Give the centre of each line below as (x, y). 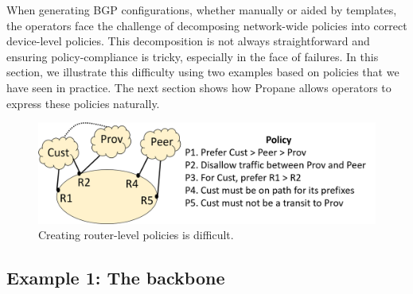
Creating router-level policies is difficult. (136, 235)
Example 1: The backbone (116, 278)
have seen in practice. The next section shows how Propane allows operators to (199, 87)
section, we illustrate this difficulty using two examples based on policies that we (203, 72)
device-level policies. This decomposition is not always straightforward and (188, 41)
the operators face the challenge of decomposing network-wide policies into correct (207, 25)
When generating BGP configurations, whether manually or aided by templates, (202, 10)
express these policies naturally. (83, 103)
